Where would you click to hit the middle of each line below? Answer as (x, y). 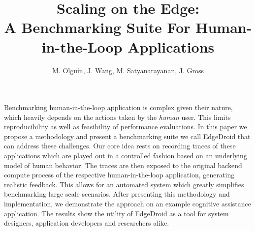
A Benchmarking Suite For (97, 27)
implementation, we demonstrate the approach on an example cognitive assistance (128, 204)
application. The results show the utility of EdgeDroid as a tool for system (116, 213)
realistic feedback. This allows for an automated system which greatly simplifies (124, 184)
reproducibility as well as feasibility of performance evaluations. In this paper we (126, 127)
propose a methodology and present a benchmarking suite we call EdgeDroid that (127, 136)
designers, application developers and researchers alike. (87, 223)
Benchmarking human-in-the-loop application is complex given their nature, (118, 107)
